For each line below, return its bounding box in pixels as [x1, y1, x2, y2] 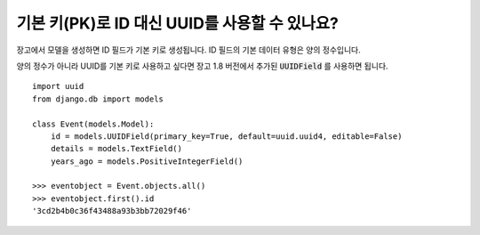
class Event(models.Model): [32, 118, 155, 129]
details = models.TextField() [50, 143, 182, 154]
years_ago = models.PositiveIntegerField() [50, 156, 244, 166]
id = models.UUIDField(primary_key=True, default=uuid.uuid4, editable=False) [50, 131, 403, 142]
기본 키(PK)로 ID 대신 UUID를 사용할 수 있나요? [16, 13, 340, 33]
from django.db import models [32, 93, 164, 104]
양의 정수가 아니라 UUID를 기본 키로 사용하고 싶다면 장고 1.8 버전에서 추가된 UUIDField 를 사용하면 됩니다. [16, 61, 388, 71]
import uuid [32, 81, 84, 92]
